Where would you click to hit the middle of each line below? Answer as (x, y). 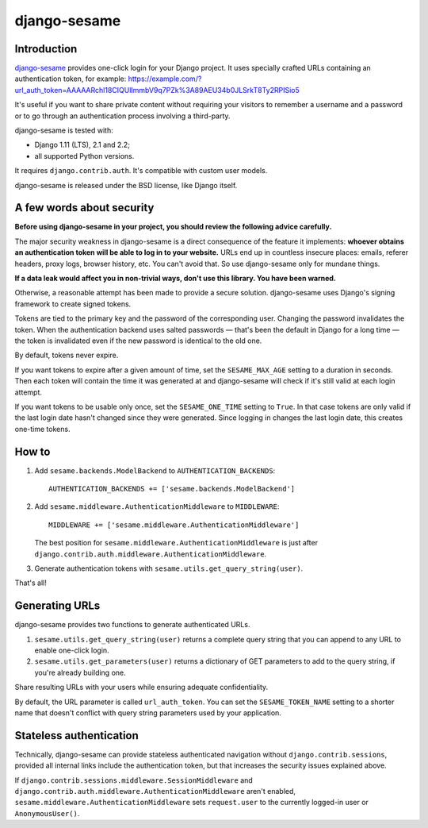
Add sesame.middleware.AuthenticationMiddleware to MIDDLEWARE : (157, 506)
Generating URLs (57, 606)
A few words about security (84, 208)
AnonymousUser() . (47, 813)
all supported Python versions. (84, 156)
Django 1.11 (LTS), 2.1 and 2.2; (82, 145)
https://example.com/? (165, 79)
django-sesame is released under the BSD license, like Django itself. (126, 185)
